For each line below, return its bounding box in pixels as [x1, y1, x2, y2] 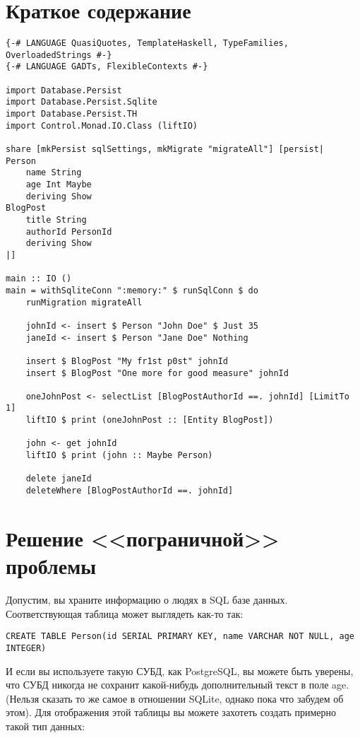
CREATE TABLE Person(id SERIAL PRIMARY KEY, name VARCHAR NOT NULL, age [6, 631, 354, 642]
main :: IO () [6, 274, 72, 284]
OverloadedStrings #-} [6, 49, 112, 60]
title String [25, 214, 87, 225]
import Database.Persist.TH [6, 109, 138, 119]
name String [25, 168, 82, 178]
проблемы [6, 551, 97, 580]
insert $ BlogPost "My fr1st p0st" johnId [25, 356, 228, 366]
